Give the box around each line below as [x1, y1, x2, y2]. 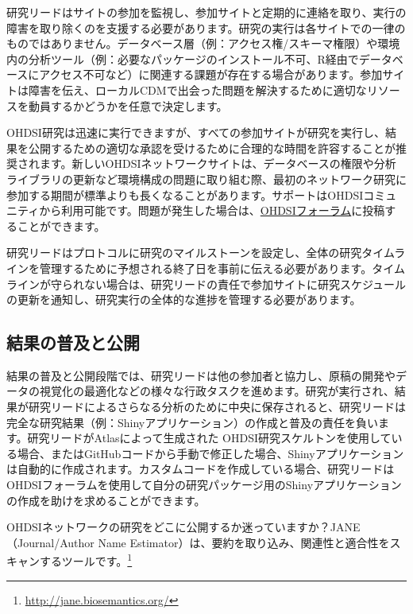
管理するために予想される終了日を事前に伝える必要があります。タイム [39, 259, 405, 276]
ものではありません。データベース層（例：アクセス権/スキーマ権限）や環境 [6, 35, 400, 52]
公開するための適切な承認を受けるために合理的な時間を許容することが [28, 139, 396, 156]
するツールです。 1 [39, 550, 133, 569]
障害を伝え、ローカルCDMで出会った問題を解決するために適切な [28, 81, 367, 98]
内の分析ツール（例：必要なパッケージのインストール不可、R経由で [6, 50, 359, 67]
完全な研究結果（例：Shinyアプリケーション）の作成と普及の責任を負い [6, 414, 378, 430]
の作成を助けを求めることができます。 [6, 492, 206, 508]
